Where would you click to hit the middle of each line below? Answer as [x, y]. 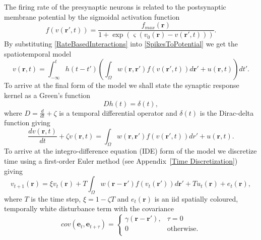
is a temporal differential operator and [118, 112]
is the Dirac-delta [227, 112]
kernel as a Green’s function [47, 95]
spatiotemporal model [38, 53]
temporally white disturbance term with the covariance [89, 208]
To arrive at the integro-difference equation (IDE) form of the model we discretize [130, 151]
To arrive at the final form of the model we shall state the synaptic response [122, 85]
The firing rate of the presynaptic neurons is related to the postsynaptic [115, 7]
